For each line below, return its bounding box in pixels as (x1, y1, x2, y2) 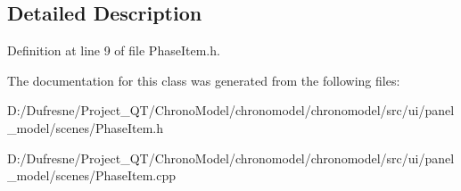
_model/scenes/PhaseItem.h (7, 118, 164, 137)
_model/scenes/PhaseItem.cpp (7, 166, 177, 185)
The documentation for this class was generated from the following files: (7, 71, 400, 89)
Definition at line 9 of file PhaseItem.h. (7, 41, 220, 60)
